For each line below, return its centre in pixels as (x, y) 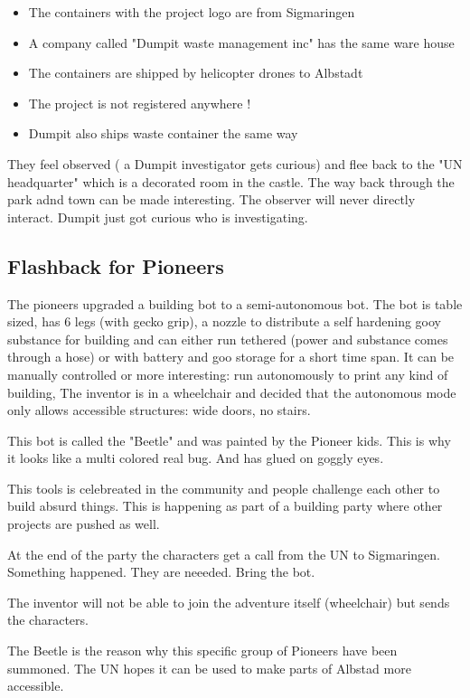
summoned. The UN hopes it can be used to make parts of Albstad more (209, 668)
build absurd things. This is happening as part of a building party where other (225, 506)
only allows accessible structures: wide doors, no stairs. (159, 410)
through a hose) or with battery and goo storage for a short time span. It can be (231, 357)
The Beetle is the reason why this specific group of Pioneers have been (202, 651)
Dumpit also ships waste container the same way (163, 133)
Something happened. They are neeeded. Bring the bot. (161, 572)
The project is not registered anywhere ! (140, 103)
